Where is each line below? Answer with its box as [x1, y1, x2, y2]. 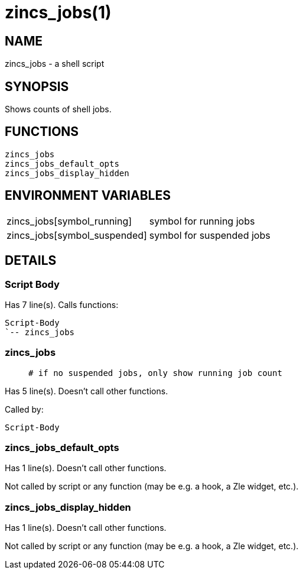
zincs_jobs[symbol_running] [6, 215, 132, 227]
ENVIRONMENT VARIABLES [5, 188, 171, 203]
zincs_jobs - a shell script [5, 59, 105, 69]
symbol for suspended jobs [149, 229, 271, 241]
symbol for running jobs [149, 215, 255, 227]
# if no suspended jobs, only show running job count [28, 368, 282, 378]
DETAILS [5, 253, 57, 268]
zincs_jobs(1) [5, 2, 112, 22]
